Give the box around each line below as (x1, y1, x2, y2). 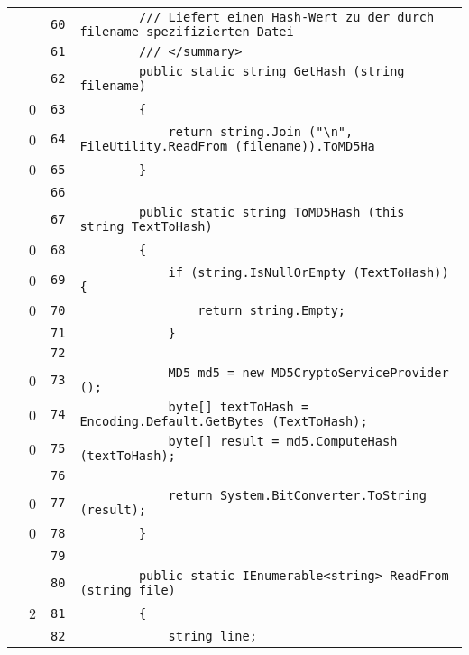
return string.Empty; (198, 302, 346, 318)
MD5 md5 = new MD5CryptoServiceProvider (168, 365, 449, 380)
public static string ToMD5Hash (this (138, 205, 405, 219)
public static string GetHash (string (138, 64, 405, 78)
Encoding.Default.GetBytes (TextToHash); (79, 414, 368, 429)
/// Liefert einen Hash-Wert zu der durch (138, 10, 435, 24)
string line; (168, 629, 257, 643)
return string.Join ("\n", (168, 125, 354, 139)
